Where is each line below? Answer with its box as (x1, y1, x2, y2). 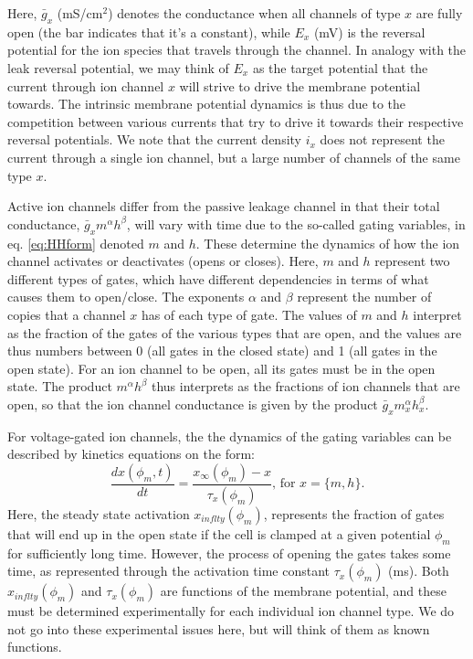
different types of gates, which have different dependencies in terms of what (7, 269, 429, 288)
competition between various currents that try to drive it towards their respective (7, 112, 464, 131)
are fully (415, 4, 463, 22)
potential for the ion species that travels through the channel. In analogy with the (7, 40, 467, 59)
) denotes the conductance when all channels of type (108, 4, 401, 22)
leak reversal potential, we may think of (7, 58, 229, 77)
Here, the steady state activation (7, 504, 190, 523)
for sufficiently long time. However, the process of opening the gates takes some (7, 543, 451, 562)
